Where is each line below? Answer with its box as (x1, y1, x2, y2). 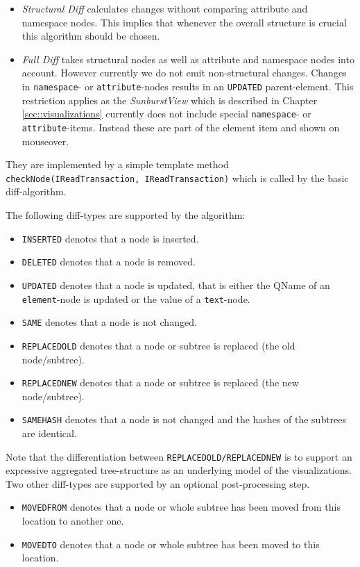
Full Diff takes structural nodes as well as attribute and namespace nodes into (22, 51, 354, 66)
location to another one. (22, 513, 124, 528)
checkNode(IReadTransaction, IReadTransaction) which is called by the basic (6, 170, 349, 185)
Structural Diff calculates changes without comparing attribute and (22, 1, 308, 15)
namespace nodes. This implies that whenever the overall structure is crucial (22, 15, 347, 29)
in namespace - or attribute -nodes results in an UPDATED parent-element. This (22, 79, 354, 93)
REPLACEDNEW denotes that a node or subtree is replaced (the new (22, 375, 299, 390)
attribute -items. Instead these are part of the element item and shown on (22, 120, 340, 134)
